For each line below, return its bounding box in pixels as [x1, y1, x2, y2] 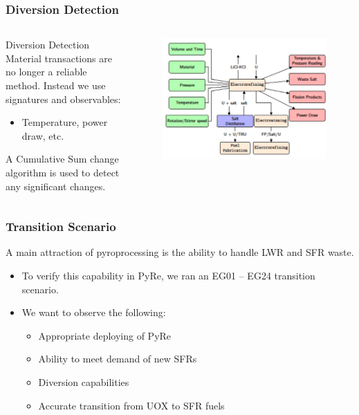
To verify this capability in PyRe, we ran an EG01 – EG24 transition [21, 268, 315, 282]
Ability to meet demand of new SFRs [38, 351, 197, 366]
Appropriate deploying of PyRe [38, 328, 172, 342]
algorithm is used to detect [6, 165, 120, 179]
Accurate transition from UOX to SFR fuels [38, 398, 225, 412]
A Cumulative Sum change [6, 151, 119, 166]
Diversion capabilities [38, 374, 129, 389]
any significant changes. [6, 178, 106, 193]
